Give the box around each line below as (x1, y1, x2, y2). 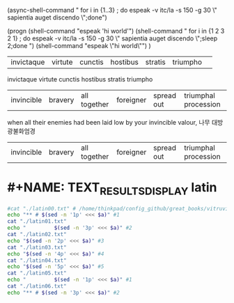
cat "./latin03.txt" (7, 244, 68, 251)
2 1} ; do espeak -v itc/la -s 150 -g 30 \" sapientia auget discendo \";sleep (7, 34, 218, 42)
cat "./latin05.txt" (7, 270, 68, 277)
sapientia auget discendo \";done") (7, 13, 108, 22)
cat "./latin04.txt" (7, 257, 68, 264)
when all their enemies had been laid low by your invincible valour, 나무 (7, 118, 210, 126)
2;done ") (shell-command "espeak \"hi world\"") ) (7, 42, 151, 49)
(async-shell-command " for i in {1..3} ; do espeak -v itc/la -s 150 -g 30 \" (7, 6, 217, 14)
